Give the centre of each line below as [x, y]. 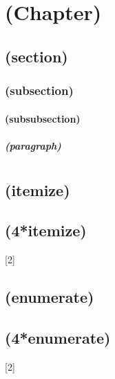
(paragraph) [33, 145]
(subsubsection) [43, 118]
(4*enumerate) [58, 337]
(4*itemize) [46, 230]
